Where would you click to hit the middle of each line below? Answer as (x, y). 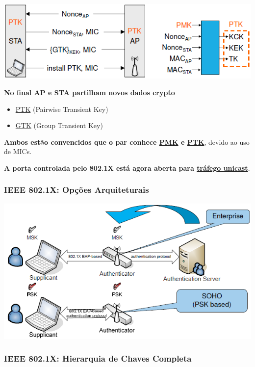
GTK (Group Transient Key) (59, 125)
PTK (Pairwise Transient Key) (62, 109)
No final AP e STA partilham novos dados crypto (89, 92)
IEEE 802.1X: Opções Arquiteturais (76, 190)
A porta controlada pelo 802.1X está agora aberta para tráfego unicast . (127, 168)
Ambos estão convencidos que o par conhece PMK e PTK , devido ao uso (127, 142)
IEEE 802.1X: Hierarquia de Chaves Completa (98, 358)
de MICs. (18, 151)
